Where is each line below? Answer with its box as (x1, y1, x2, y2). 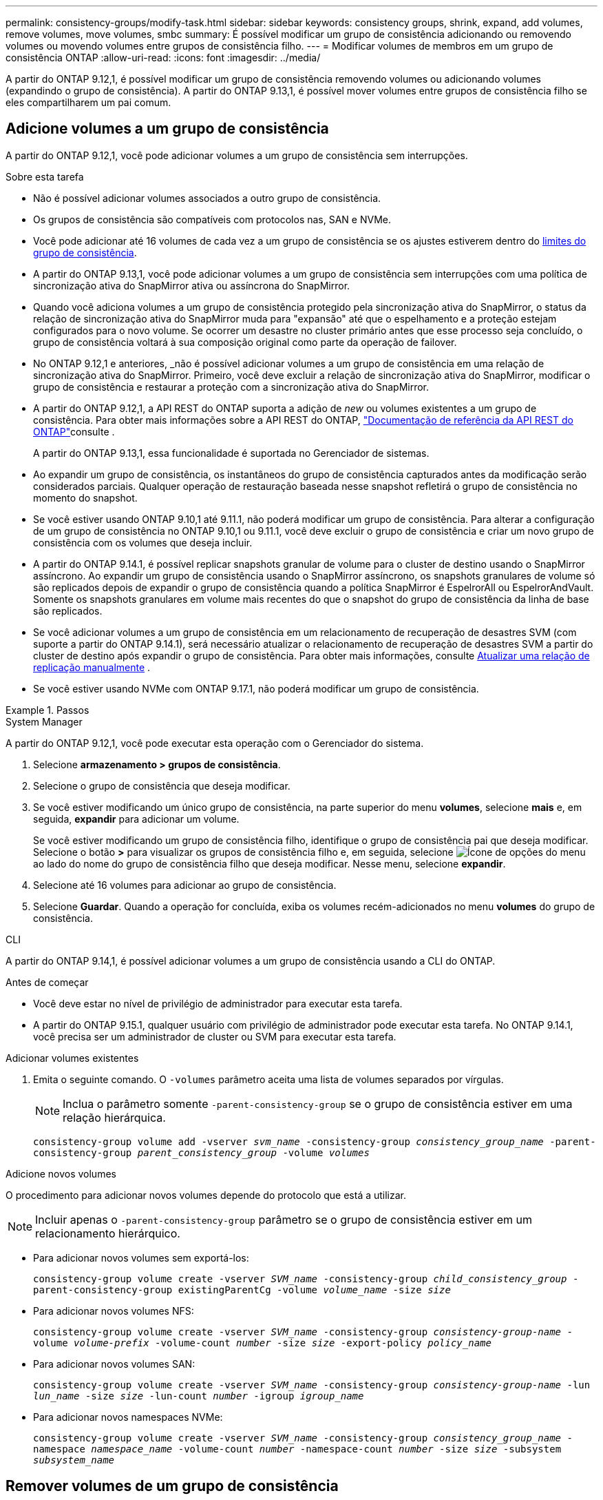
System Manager (6, 715, 83, 728)
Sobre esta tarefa (6, 170, 84, 183)
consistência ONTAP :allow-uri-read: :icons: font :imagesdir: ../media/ (6, 52, 321, 63)
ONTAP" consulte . (33, 425, 115, 438)
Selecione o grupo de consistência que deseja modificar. (33, 779, 290, 792)
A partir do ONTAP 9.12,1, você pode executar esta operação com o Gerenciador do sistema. (6, 737, 424, 749)
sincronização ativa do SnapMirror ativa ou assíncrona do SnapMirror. (33, 279, 350, 291)
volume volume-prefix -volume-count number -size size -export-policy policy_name (33, 1337, 491, 1348)
